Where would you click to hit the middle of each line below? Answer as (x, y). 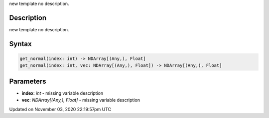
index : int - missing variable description (63, 93)
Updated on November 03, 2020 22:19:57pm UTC (60, 109)
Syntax (20, 44)
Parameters (28, 81)
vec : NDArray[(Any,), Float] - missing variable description (81, 100)
